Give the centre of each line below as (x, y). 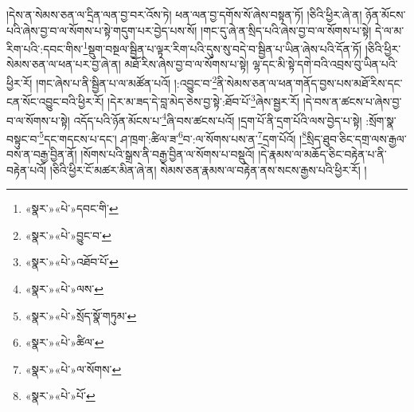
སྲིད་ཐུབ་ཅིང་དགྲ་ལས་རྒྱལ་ (357, 138)
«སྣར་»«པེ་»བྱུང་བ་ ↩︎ (68, 235)
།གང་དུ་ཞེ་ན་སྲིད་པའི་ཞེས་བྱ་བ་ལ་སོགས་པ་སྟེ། (286, 30)
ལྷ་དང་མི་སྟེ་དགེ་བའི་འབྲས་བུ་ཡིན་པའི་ (325, 64)
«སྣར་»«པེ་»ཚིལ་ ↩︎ (64, 342)
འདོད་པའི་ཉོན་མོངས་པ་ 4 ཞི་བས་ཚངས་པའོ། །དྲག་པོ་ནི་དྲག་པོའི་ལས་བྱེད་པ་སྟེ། (218, 119)
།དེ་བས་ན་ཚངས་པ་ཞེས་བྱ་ (352, 101)
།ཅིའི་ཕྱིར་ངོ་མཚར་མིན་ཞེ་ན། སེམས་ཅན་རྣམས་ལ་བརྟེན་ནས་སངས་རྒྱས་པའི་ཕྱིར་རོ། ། (208, 169)
